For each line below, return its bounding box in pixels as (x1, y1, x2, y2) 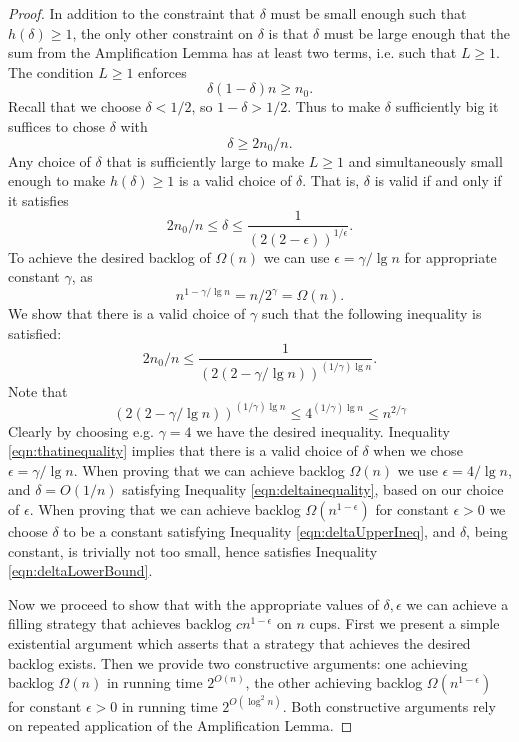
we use (397, 459, 438, 480)
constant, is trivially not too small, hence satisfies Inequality (8, 540, 378, 561)
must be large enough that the (323, 22, 510, 43)
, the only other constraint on (72, 22, 254, 43)
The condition (8, 61, 94, 82)
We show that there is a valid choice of (8, 303, 246, 324)
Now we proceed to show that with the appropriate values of (8, 593, 379, 614)
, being (466, 520, 508, 541)
